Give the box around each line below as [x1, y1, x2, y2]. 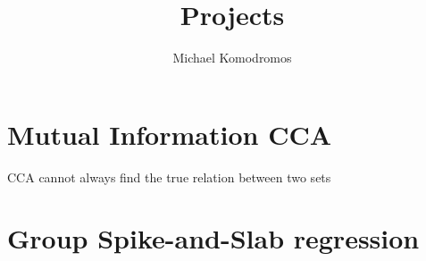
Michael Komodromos [172, 48, 292, 67]
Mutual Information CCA [7, 115, 331, 152]
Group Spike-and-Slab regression [7, 220, 420, 257]
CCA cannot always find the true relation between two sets [7, 167, 331, 186]
